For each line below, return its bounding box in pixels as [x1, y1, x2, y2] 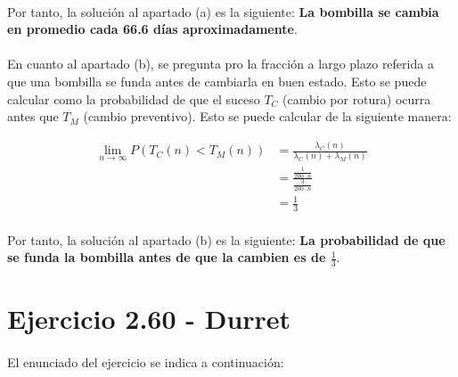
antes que [7, 107, 59, 126]
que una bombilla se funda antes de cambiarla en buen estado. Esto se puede [7, 71, 427, 90]
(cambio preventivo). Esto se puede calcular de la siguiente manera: [83, 107, 452, 126]
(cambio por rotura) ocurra [282, 89, 431, 108]
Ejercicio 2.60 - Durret [7, 300, 291, 337]
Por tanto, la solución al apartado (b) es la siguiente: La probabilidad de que [7, 230, 446, 249]
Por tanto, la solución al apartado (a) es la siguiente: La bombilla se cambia [7, 2, 439, 20]
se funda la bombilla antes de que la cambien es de [7, 248, 326, 266]
